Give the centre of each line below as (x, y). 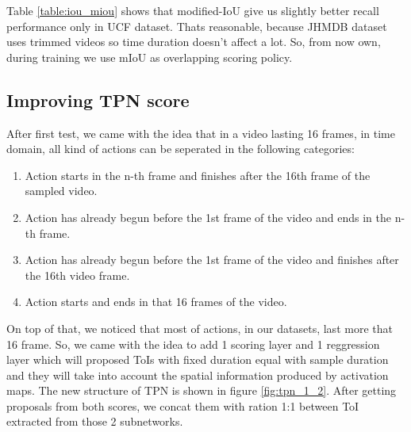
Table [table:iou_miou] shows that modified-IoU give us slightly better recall (193, 10)
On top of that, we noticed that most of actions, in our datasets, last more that (200, 328)
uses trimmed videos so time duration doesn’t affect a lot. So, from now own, (194, 42)
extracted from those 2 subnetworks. (95, 421)
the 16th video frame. (77, 275)
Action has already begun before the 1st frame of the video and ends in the (208, 217)
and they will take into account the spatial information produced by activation (198, 375)
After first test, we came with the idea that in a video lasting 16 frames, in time (201, 133)
